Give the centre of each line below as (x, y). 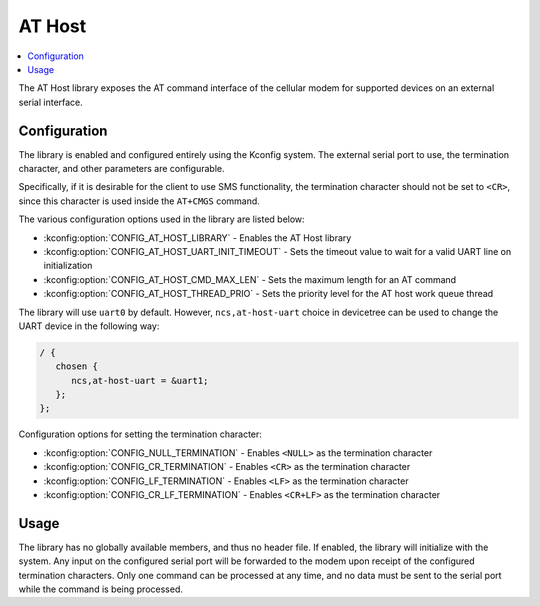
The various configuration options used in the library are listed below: (161, 219)
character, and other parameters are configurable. (121, 169)
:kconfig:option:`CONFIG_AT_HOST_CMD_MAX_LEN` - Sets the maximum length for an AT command (250, 279)
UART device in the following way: (89, 326)
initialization (68, 266)
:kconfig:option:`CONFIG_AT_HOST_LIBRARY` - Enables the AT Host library (197, 237)
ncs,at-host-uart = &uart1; (140, 380)
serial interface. (51, 102)
